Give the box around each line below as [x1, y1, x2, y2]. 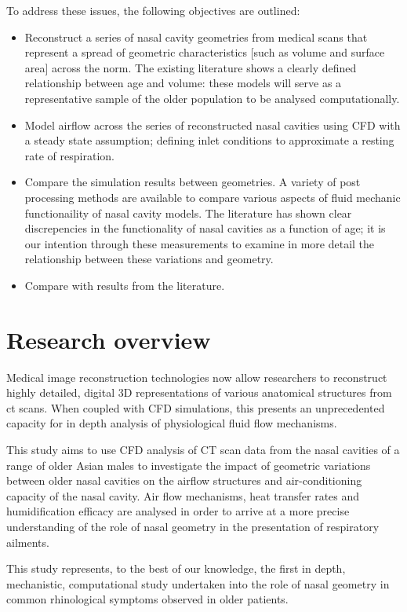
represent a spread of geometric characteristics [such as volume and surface [24, 44, 385, 60]
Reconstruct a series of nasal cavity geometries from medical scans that [24, 28, 368, 45]
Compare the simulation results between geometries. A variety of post [24, 174, 361, 190]
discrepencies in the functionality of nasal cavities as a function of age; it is [24, 220, 386, 236]
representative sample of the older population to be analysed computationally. [24, 90, 400, 106]
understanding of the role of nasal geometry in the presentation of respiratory [6, 518, 380, 534]
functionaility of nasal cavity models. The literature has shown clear [24, 204, 352, 221]
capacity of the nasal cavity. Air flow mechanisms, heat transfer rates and [6, 487, 360, 504]
